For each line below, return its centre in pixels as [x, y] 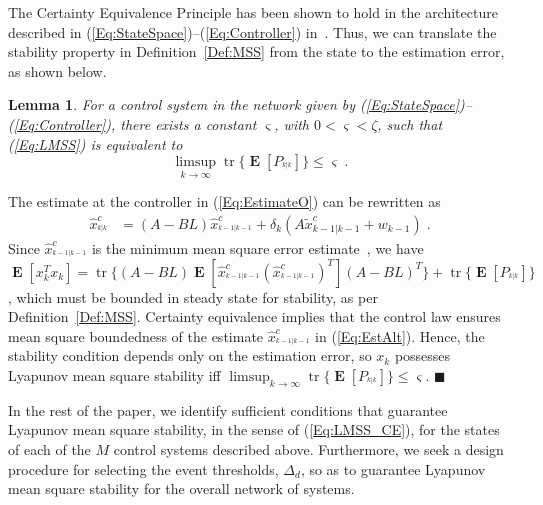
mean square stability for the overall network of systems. [181, 488]
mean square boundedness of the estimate [136, 335]
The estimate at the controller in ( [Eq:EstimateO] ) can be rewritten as [224, 201]
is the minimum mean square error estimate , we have [257, 248]
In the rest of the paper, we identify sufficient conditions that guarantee [228, 409]
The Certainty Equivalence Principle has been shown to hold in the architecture [253, 12]
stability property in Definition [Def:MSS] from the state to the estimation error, [256, 51]
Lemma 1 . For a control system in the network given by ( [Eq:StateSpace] [234, 104]
